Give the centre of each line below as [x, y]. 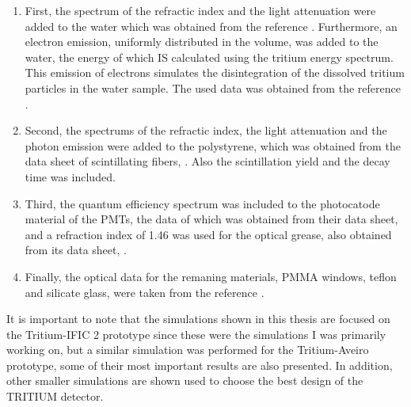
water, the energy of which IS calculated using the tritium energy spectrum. [209, 57]
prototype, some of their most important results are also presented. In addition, [200, 365]
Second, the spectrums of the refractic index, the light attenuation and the [206, 130]
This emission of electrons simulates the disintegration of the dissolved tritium [215, 72]
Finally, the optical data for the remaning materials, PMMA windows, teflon [211, 276]
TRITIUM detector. [55, 396]
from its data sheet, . [76, 250]
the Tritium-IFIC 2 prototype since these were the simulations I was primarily [196, 334]
